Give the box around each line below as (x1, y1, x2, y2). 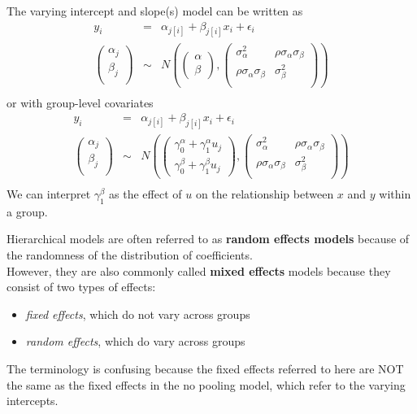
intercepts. (7, 392, 59, 409)
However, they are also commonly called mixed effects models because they (7, 262, 391, 279)
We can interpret (7, 185, 91, 203)
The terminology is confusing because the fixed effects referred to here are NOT (7, 360, 404, 377)
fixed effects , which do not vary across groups (25, 305, 250, 322)
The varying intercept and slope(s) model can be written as (7, 2, 303, 19)
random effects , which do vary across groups (25, 333, 245, 350)
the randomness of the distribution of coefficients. (7, 246, 253, 264)
